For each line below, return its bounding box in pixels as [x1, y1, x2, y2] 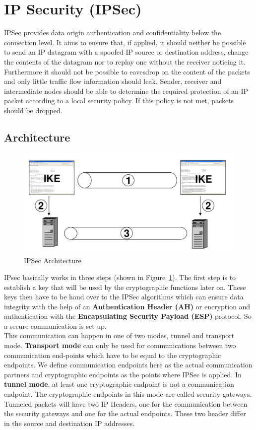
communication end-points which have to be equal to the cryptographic [4, 350, 221, 360]
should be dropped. [4, 105, 63, 115]
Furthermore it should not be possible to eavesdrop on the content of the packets [4, 66, 250, 76]
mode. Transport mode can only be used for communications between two [4, 340, 236, 351]
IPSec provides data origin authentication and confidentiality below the [4, 27, 221, 38]
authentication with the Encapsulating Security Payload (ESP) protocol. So [4, 311, 252, 321]
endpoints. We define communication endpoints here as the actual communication [4, 359, 253, 370]
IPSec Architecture [24, 255, 81, 266]
